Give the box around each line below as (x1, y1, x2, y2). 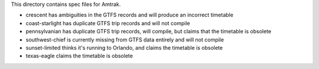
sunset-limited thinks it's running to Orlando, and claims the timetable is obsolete (25, 44, 223, 51)
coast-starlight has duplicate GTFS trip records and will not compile (25, 19, 190, 26)
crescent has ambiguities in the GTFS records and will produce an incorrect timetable (25, 12, 233, 19)
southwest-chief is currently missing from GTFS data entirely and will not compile (25, 36, 224, 43)
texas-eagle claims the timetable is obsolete (25, 53, 133, 60)
